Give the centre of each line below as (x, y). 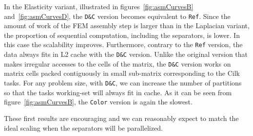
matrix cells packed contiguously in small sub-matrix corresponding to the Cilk (122, 73)
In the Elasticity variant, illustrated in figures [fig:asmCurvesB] (99, 6)
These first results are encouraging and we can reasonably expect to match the (121, 118)
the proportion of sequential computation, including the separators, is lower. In (122, 35)
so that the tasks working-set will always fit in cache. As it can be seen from (118, 92)
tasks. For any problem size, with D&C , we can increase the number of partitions (123, 83)
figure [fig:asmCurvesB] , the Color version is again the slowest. (98, 102)
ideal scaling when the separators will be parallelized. (83, 127)
